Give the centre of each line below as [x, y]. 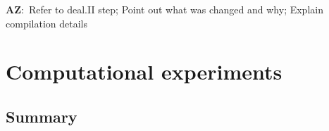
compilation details [46, 23]
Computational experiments [144, 71]
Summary [42, 116]
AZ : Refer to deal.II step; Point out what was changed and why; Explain [164, 9]
